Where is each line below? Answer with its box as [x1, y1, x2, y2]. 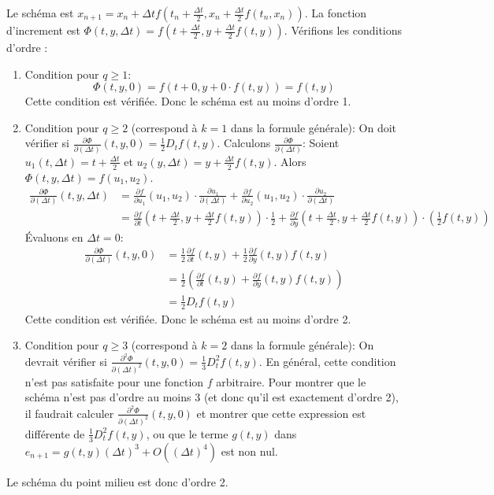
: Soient [303, 135, 340, 151]
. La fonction [304, 5, 367, 20]
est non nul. [221, 442, 278, 459]
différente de [24, 425, 85, 441]
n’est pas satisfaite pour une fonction [24, 373, 204, 390]
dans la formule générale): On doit [230, 119, 397, 135]
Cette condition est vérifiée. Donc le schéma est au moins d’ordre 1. [24, 93, 351, 109]
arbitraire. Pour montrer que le [216, 373, 366, 390]
